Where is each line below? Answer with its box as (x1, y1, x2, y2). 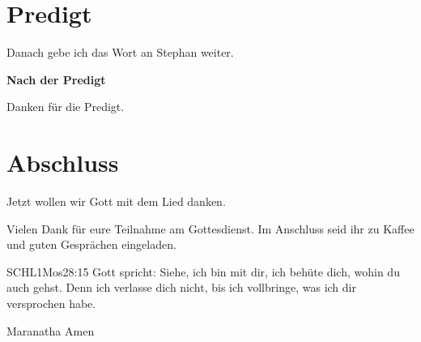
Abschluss (6, 146, 119, 179)
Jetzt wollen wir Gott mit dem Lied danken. (6, 193, 226, 210)
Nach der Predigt (6, 71, 106, 88)
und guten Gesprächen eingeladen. (6, 236, 176, 253)
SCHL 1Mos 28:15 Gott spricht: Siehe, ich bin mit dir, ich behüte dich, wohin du (6, 263, 400, 280)
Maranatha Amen (6, 322, 95, 339)
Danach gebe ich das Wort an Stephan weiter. (6, 44, 234, 61)
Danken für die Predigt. (6, 98, 125, 115)
